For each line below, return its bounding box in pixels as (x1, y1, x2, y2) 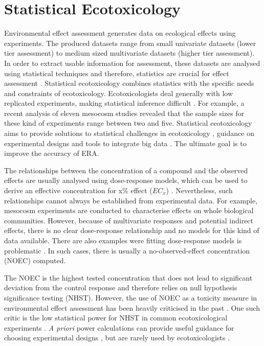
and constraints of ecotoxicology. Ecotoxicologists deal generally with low (4, 87, 233, 98)
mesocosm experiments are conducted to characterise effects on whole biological (4, 205, 254, 216)
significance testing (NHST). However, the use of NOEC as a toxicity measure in (4, 292, 257, 303)
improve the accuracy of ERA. (4, 148, 99, 158)
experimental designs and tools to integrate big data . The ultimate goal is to (4, 137, 247, 148)
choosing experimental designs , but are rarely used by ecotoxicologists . (4, 332, 230, 343)
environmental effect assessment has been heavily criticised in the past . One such (4, 302, 260, 313)
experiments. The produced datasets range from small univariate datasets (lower (4, 37, 256, 48)
